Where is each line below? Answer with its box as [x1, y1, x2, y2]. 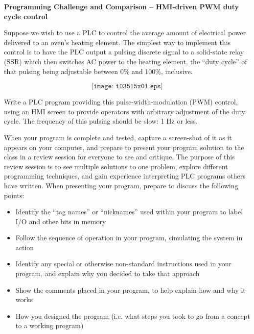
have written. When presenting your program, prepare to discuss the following [4, 180, 238, 190]
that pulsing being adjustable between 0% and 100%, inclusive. [4, 66, 193, 76]
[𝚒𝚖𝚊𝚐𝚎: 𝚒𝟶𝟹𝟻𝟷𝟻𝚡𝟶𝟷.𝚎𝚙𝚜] [92, 83, 163, 90]
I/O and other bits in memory [15, 216, 106, 226]
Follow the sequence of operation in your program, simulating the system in [15, 232, 243, 243]
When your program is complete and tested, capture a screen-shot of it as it [4, 132, 232, 142]
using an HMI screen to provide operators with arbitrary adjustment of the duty [4, 106, 245, 116]
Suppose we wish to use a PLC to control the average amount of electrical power [4, 27, 246, 38]
